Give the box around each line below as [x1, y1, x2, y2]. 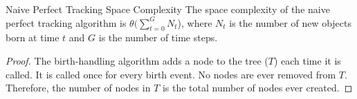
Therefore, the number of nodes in [6, 80, 151, 95]
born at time [6, 30, 59, 45]
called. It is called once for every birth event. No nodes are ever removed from [6, 67, 336, 81]
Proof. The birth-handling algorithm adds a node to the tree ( [6, 53, 268, 67]
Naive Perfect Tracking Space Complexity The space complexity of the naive [6, 2, 330, 16]
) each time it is [273, 53, 341, 67]
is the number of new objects [229, 15, 352, 30]
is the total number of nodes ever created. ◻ [162, 80, 353, 95]
